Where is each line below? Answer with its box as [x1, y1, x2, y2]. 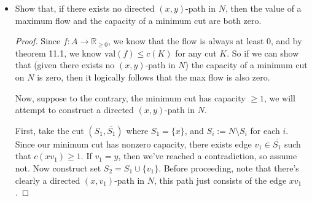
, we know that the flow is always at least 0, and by [108, 34, 302, 47]
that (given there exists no [15, 58, 115, 71]
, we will [263, 91, 295, 104]
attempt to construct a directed [15, 103, 134, 116]
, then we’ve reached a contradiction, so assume [118, 149, 297, 162]
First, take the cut [15, 124, 84, 136]
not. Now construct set [15, 161, 101, 174]
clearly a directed [15, 173, 80, 186]
